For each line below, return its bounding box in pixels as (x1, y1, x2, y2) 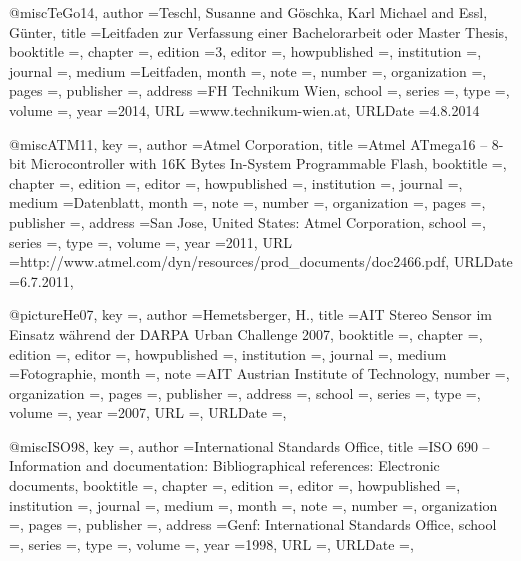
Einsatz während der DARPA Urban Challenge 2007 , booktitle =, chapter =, (9, 323, 483, 344)
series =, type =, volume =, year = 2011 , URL (9, 231, 292, 252)
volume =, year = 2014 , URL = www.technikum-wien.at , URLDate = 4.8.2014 (9, 99, 480, 120)
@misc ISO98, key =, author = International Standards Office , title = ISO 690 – (9, 435, 490, 456)
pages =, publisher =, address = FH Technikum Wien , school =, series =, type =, (9, 80, 510, 101)
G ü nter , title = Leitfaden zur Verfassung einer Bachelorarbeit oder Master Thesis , (9, 21, 509, 42)
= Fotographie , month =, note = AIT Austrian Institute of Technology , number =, (9, 363, 510, 384)
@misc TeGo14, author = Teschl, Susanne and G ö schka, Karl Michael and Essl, (9, 2, 488, 22)
